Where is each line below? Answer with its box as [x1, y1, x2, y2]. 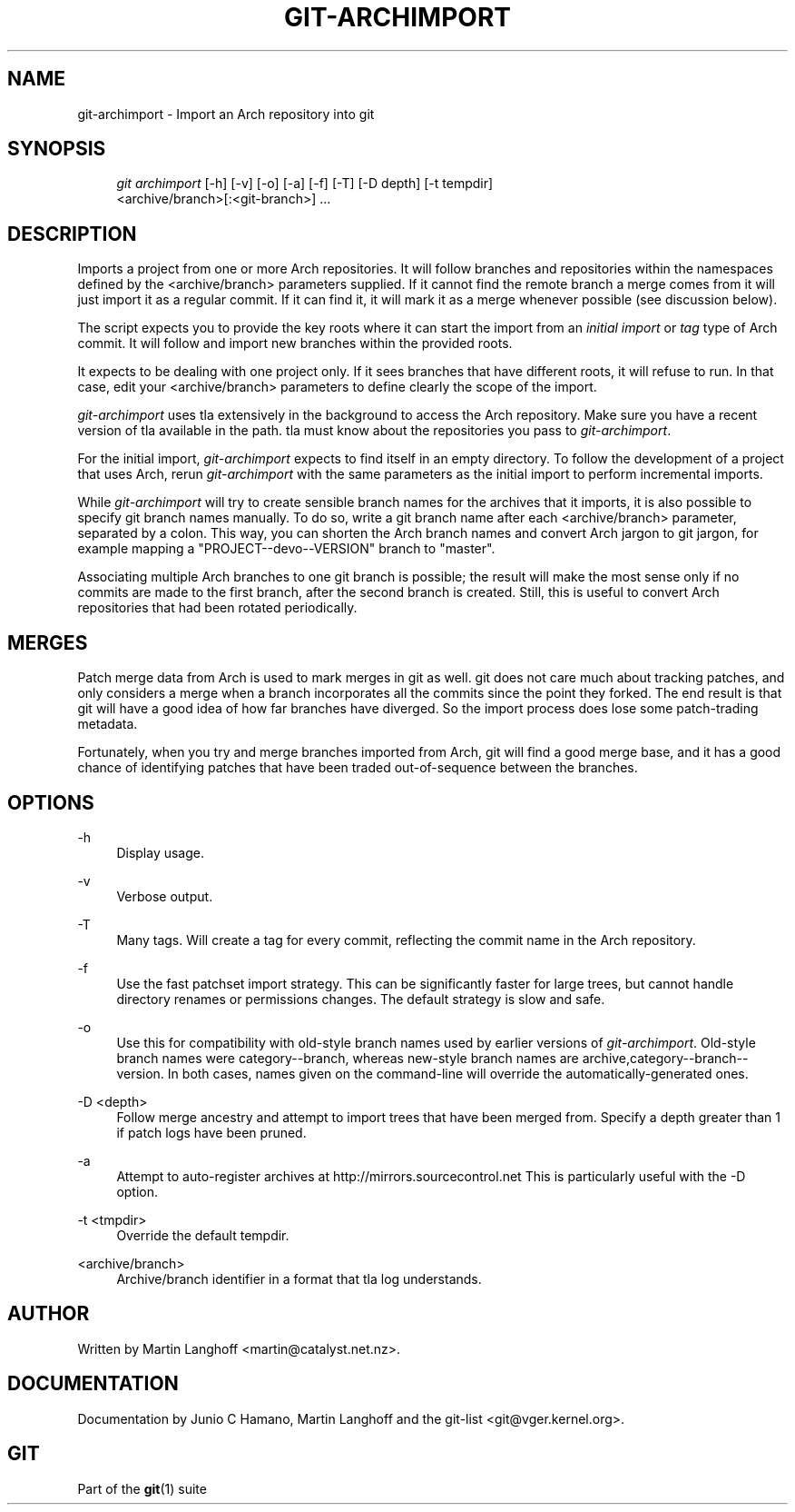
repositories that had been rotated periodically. [77, 600, 358, 616]
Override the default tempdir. [116, 1227, 290, 1243]
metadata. [77, 716, 138, 732]
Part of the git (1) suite [77, 1480, 207, 1497]
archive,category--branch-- [582, 1049, 749, 1066]
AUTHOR [7, 1302, 90, 1326]
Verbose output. [116, 888, 213, 904]
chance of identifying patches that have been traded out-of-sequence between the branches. [77, 760, 638, 776]
